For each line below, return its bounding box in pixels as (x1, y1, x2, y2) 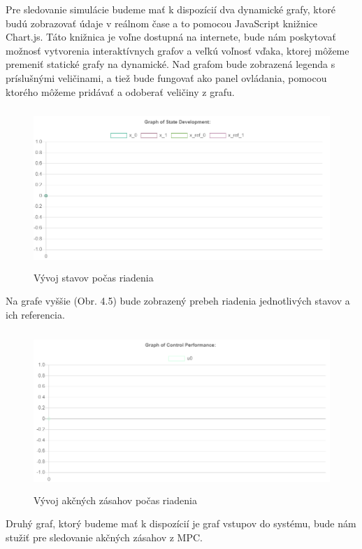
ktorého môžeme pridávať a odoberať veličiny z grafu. (6, 84, 235, 99)
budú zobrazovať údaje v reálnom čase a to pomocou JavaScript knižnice (6, 15, 318, 30)
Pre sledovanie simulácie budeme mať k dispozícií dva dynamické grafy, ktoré (6, 2, 335, 16)
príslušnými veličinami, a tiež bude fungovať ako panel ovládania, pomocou (6, 70, 327, 85)
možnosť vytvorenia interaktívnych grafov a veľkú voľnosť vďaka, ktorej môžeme (6, 43, 349, 57)
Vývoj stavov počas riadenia (34, 270, 154, 284)
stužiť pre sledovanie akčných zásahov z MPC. (6, 529, 203, 544)
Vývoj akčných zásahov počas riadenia (34, 492, 197, 507)
